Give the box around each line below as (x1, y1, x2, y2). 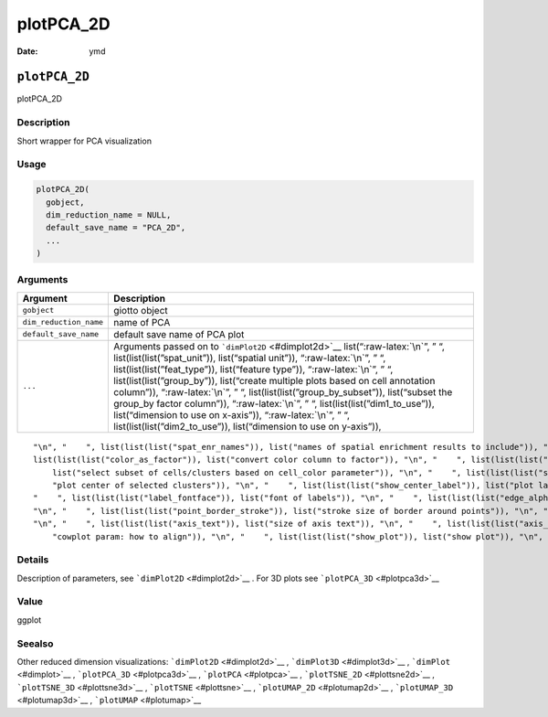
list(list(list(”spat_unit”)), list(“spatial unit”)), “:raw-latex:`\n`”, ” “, (113, 351, 386, 364)
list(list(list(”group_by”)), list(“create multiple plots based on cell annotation (113, 374, 436, 387)
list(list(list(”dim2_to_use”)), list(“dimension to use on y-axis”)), (113, 420, 382, 433)
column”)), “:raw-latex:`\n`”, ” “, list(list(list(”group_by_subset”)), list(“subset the (113, 385, 453, 398)
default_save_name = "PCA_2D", (46, 222, 186, 233)
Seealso (16, 637, 54, 649)
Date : (16, 46, 38, 57)
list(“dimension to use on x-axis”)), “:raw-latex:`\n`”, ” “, (113, 408, 351, 421)
